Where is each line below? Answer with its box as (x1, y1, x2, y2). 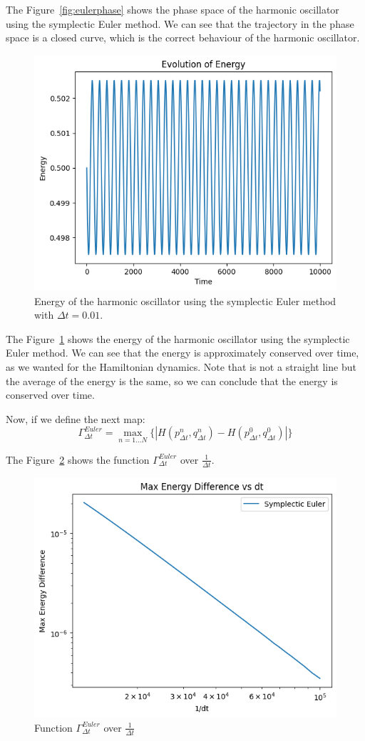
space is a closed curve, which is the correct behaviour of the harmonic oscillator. (6, 30, 360, 45)
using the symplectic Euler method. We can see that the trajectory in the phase (6, 16, 354, 31)
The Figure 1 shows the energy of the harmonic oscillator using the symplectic (6, 331, 350, 346)
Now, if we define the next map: (6, 411, 145, 426)
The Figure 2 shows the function (6, 452, 150, 467)
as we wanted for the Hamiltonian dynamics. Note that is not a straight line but (6, 359, 356, 374)
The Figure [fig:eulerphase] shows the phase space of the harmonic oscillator (6, 2, 339, 16)
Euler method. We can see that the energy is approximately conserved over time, (6, 345, 359, 360)
